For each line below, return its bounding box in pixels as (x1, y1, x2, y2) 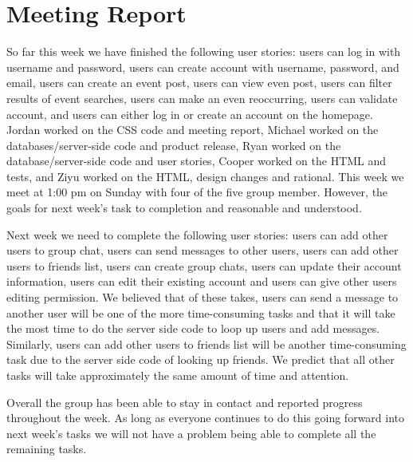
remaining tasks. (6, 440, 87, 457)
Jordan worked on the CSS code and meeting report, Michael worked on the (6, 121, 379, 138)
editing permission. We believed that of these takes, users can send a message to (6, 289, 399, 306)
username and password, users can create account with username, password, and (6, 58, 399, 75)
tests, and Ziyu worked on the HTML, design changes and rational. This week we (6, 168, 404, 184)
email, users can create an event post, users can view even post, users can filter (6, 74, 392, 91)
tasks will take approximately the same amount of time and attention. (6, 367, 349, 383)
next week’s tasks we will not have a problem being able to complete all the (6, 424, 376, 441)
